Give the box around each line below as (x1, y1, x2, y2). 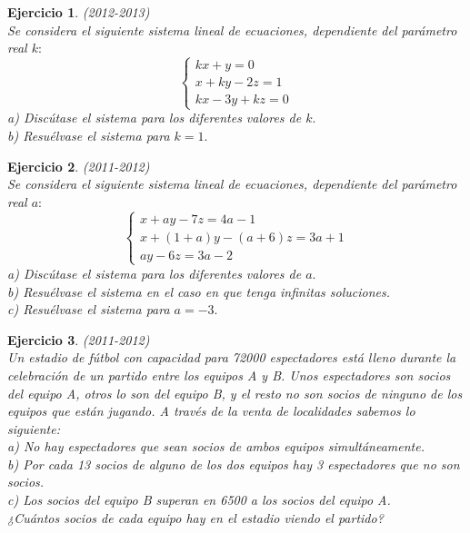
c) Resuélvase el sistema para (7, 300, 170, 319)
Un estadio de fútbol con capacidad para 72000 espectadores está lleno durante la (7, 348, 456, 367)
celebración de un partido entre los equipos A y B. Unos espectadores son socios (7, 365, 451, 384)
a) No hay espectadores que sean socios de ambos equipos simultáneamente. (7, 437, 425, 456)
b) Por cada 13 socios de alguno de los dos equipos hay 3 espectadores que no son (7, 454, 460, 473)
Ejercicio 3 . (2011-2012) (7, 330, 150, 349)
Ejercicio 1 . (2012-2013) (7, 3, 150, 21)
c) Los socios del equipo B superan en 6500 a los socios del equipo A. (7, 490, 391, 509)
